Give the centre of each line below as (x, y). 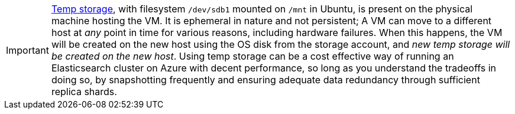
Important (27, 50)
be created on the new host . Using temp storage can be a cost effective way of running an (252, 56)
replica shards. (84, 92)
